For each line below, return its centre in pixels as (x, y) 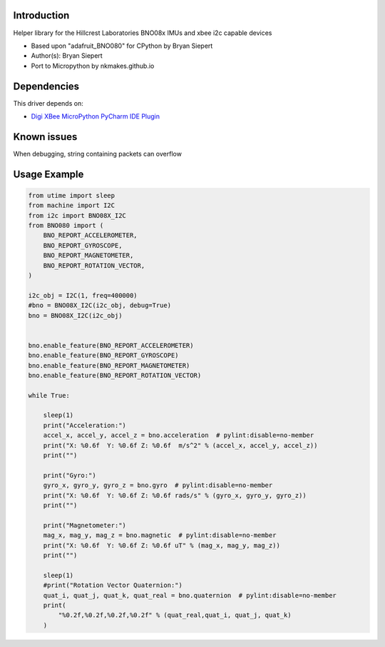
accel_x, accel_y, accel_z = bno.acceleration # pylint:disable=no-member (179, 435)
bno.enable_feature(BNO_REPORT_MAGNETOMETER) (109, 365)
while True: (49, 395)
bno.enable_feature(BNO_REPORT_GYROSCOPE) (103, 356)
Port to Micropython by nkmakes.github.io (93, 66)
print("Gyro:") (70, 475)
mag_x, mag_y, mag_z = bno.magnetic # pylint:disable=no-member (160, 535)
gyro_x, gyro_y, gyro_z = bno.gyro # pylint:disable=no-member (158, 485)
